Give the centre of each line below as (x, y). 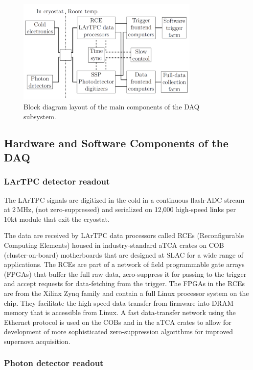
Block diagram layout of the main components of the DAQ (112, 107)
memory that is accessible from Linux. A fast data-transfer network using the (120, 312)
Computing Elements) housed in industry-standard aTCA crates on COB (114, 245)
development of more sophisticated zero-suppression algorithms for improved (119, 331)
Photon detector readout (54, 363)
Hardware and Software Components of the (116, 143)
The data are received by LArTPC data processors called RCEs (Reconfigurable (124, 235)
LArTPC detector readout (57, 181)
